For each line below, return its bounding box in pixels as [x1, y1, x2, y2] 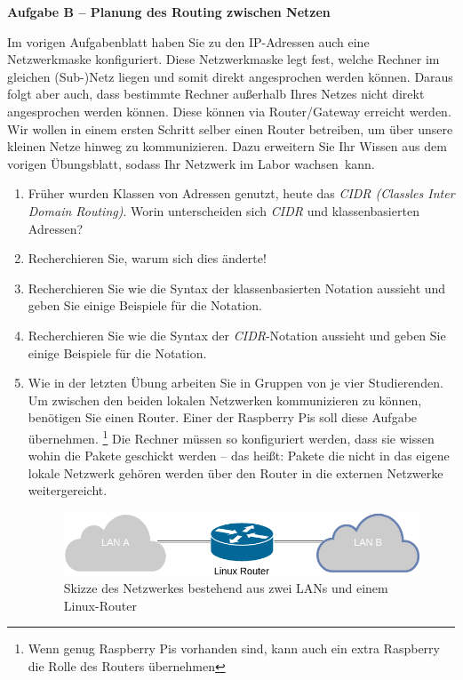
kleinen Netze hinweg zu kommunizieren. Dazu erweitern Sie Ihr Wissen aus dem [7, 137, 447, 156]
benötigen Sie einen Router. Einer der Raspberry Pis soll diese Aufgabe [28, 408, 418, 427]
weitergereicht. [28, 481, 108, 500]
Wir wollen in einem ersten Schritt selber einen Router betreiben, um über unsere [7, 119, 453, 138]
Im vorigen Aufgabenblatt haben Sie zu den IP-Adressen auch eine [7, 32, 370, 51]
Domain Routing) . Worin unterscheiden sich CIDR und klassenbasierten [28, 201, 419, 220]
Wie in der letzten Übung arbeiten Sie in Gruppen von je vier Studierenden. [28, 373, 443, 392]
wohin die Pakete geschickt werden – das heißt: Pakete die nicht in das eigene [28, 446, 450, 465]
